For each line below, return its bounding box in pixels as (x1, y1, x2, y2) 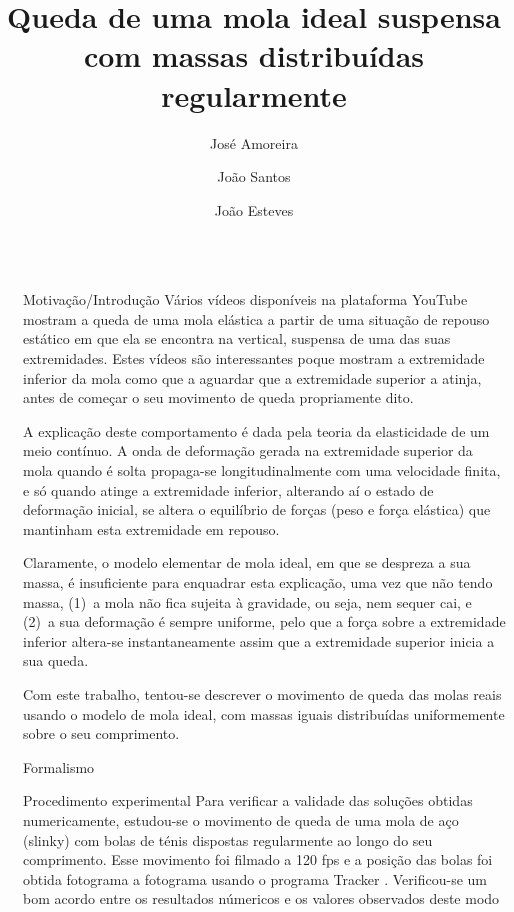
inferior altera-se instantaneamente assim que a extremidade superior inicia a (23, 630, 495, 651)
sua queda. (23, 650, 89, 671)
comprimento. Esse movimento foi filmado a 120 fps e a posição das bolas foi (23, 849, 493, 870)
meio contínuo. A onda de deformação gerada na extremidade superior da (23, 440, 473, 461)
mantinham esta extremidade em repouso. (23, 518, 280, 539)
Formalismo (23, 756, 95, 777)
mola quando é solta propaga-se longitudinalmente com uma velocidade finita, (23, 460, 501, 481)
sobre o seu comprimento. (23, 723, 180, 744)
